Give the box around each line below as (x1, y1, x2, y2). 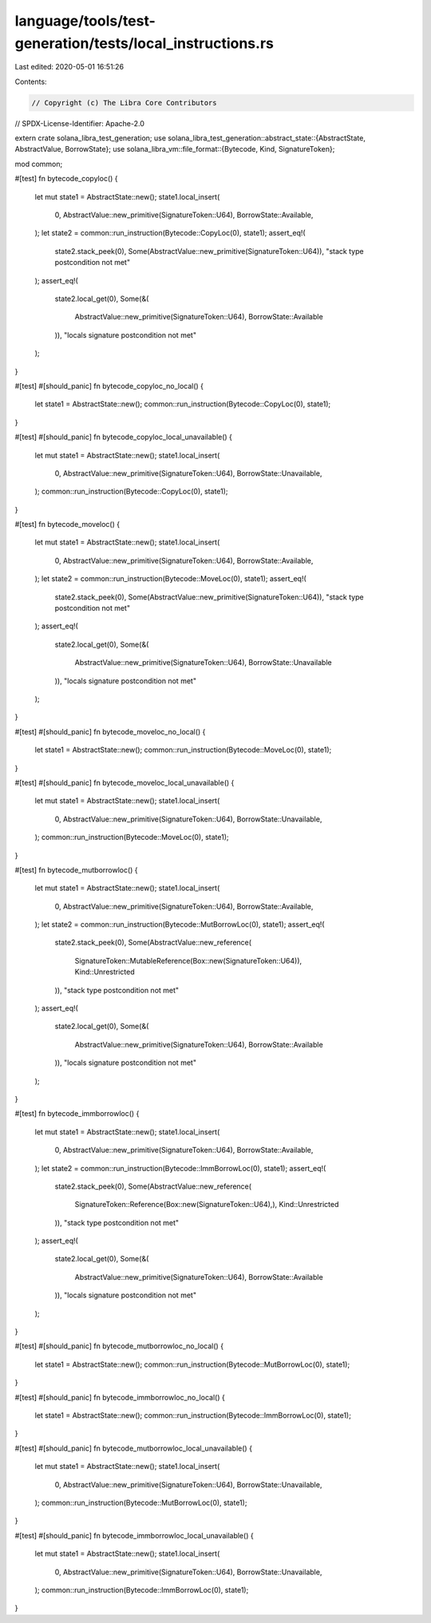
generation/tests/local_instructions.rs (14, 34, 275, 52)
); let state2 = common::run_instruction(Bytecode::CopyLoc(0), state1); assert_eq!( (34, 228, 306, 238)
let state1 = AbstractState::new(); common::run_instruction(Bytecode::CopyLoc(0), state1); (34, 399, 331, 409)
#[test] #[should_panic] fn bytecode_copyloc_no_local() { (14, 381, 204, 390)
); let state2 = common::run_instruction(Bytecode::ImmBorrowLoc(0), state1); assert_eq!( (34, 1163, 326, 1173)
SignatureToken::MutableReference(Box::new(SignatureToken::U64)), (74, 956, 302, 965)
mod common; (14, 159, 63, 168)
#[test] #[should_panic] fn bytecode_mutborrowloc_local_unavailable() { (14, 1443, 253, 1453)
